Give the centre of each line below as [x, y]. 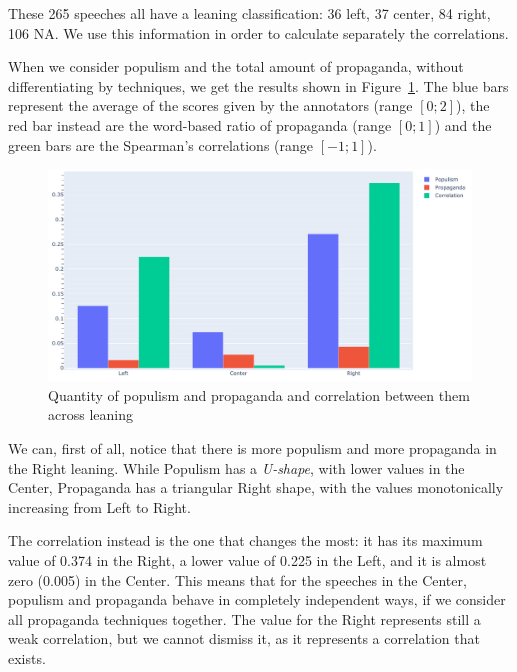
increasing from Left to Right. [99, 506]
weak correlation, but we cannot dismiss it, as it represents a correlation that [244, 638]
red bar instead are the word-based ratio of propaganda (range [200, 124]
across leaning [90, 414]
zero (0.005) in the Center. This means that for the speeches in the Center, [237, 579]
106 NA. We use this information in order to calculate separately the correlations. [258, 32]
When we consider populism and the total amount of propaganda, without [236, 66]
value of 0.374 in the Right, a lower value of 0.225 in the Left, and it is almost [247, 559]
